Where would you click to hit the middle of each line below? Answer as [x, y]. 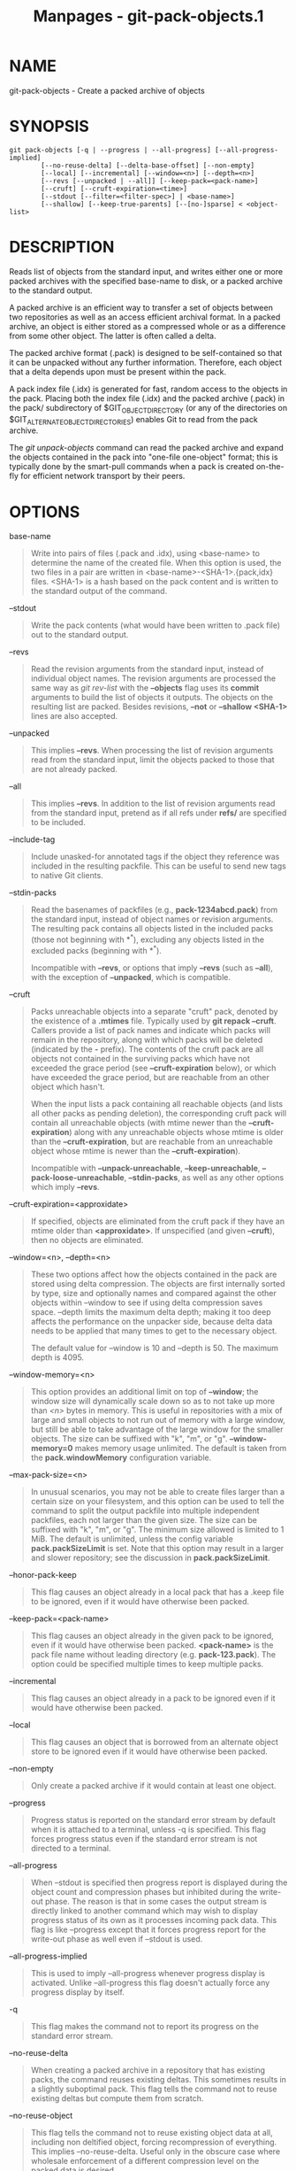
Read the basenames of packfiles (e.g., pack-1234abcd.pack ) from [154, 910]
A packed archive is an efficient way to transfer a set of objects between [141, 307]
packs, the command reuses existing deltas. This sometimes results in [159, 2079]
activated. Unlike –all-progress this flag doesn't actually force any [150, 1982]
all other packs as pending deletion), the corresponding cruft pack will [159, 1113]
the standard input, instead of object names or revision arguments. [152, 919]
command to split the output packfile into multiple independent [145, 1510]
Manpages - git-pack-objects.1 [148, 16]
